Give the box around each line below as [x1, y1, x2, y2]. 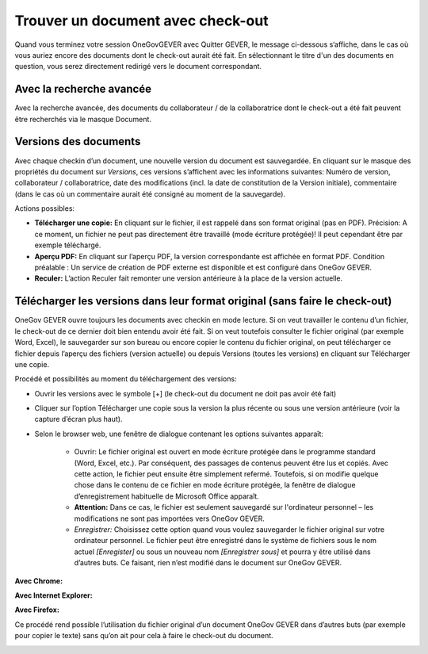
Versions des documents [14, 135, 141, 148]
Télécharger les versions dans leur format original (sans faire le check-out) [14, 294, 392, 308]
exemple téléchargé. [34, 240, 101, 250]
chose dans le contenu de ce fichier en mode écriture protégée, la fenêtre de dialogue [74, 480, 356, 490]
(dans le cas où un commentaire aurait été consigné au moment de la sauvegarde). [14, 189, 285, 198]
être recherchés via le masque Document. [14, 114, 152, 124]
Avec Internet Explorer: [14, 591, 93, 600]
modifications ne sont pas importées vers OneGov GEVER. [74, 514, 266, 523]
